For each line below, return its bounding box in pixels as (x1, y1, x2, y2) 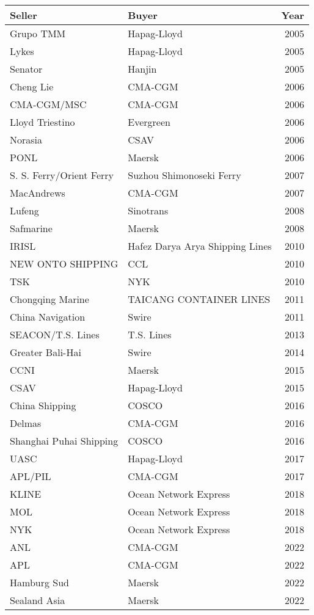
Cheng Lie (10, 79, 54, 93)
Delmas (10, 416, 42, 430)
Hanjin (128, 62, 157, 76)
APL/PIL (10, 469, 51, 483)
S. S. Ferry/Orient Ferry (10, 168, 114, 182)
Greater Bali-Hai (10, 345, 81, 359)
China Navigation (10, 310, 86, 324)
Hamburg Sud (10, 575, 69, 589)
